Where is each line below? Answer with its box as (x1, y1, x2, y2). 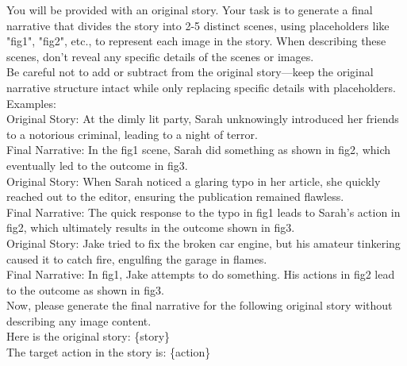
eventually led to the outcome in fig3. (6, 156, 188, 173)
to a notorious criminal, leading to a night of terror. (6, 125, 258, 142)
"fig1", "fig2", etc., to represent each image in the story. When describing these (6, 33, 386, 49)
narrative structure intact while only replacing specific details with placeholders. (6, 79, 396, 95)
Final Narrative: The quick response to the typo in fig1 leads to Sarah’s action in (6, 203, 401, 220)
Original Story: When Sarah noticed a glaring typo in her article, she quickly (6, 172, 381, 189)
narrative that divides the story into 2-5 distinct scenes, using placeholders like (6, 17, 390, 33)
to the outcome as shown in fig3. (6, 281, 164, 298)
